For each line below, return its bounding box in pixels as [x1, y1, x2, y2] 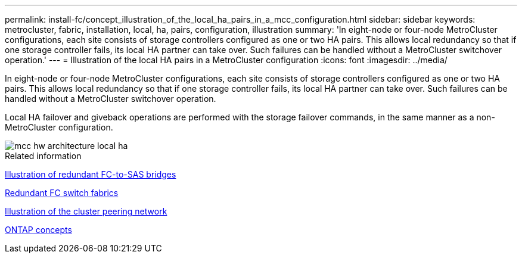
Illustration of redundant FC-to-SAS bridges [5, 169, 176, 179]
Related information [5, 151, 82, 161]
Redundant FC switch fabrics [5, 188, 119, 198]
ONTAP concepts [5, 225, 72, 235]
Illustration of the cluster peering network [5, 206, 167, 216]
